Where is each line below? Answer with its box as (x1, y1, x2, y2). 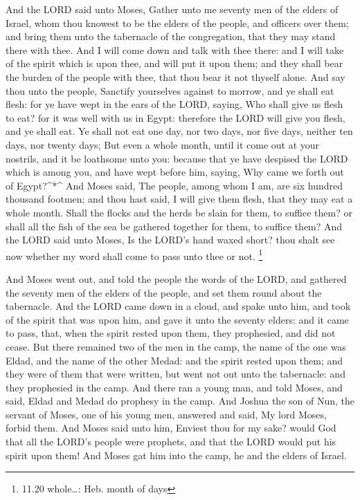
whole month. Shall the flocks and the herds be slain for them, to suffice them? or (6, 205, 352, 219)
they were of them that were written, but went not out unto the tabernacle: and (6, 367, 345, 381)
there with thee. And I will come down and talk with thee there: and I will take (6, 42, 344, 57)
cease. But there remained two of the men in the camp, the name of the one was (6, 339, 346, 353)
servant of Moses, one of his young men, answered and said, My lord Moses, (6, 407, 327, 421)
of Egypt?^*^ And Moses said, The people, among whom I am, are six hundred (6, 178, 343, 192)
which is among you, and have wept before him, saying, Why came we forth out (6, 165, 344, 179)
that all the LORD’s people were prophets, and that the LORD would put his (6, 434, 336, 449)
